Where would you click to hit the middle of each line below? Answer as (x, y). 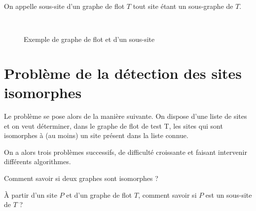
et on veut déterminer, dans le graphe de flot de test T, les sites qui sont (113, 125)
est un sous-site (229, 194)
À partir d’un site (31, 194)
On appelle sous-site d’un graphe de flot (64, 6)
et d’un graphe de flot (99, 194)
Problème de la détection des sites (123, 73)
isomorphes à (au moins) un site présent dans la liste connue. (96, 135)
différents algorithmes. (37, 161)
